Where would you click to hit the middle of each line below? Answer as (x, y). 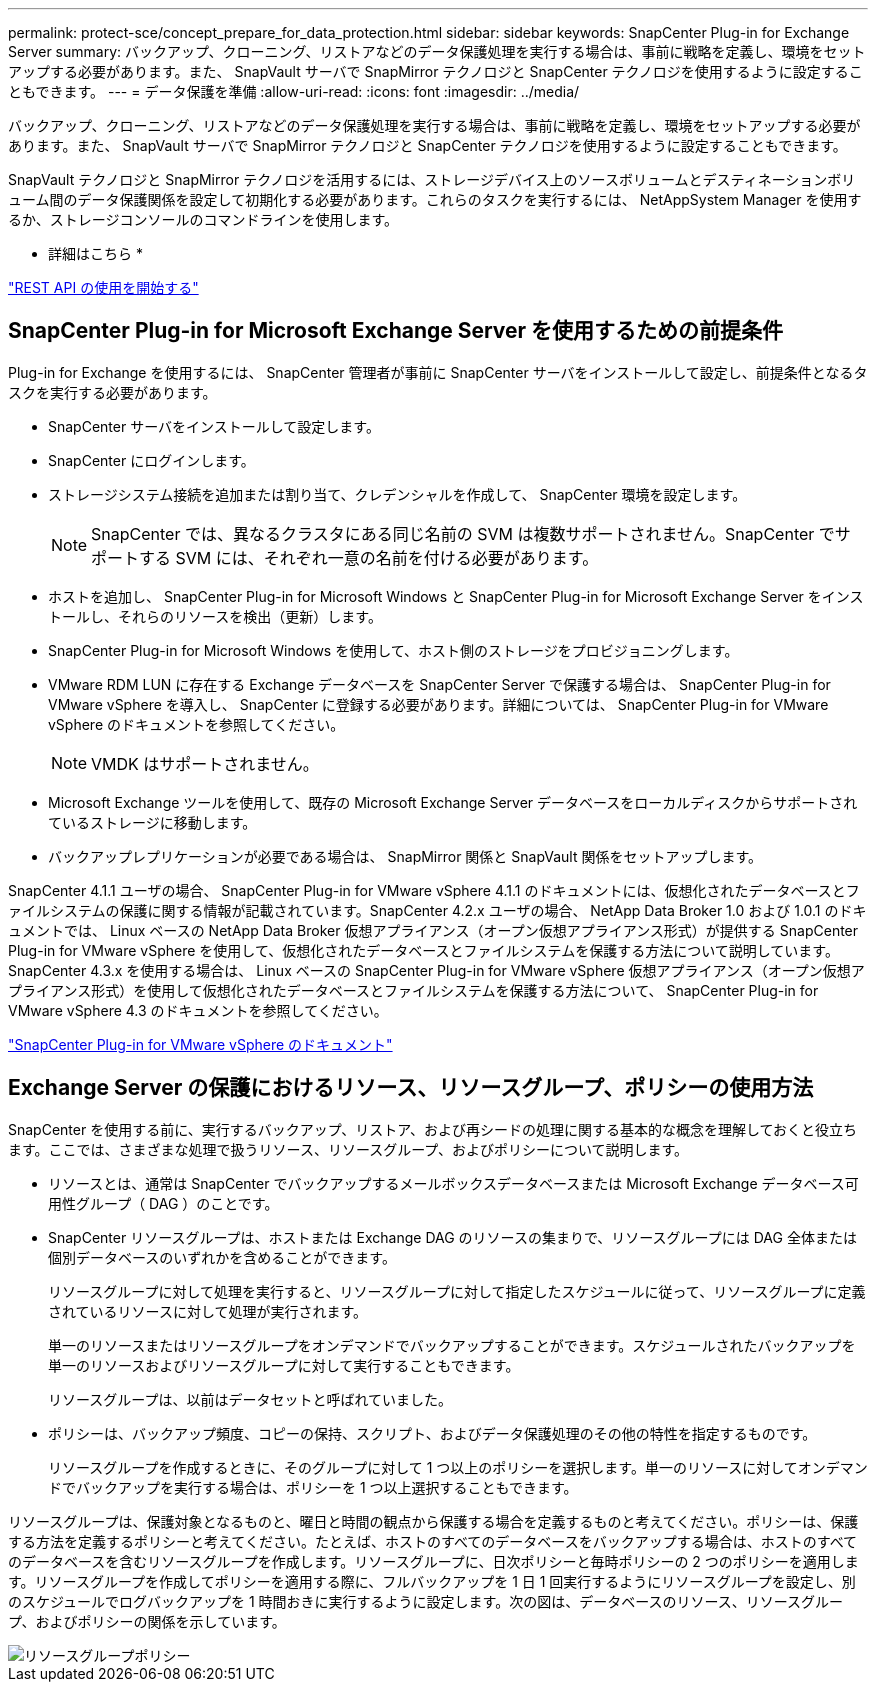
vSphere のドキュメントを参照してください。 (196, 724)
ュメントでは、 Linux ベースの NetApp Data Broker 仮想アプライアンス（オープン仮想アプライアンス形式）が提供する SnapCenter (433, 930)
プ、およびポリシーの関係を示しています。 (147, 1621)
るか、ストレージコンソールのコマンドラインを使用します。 (203, 219)
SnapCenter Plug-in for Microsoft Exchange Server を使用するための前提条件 (396, 331)
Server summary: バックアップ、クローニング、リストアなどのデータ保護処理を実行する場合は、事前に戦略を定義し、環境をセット (437, 51)
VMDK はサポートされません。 (205, 763)
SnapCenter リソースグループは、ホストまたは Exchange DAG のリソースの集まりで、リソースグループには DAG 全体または (452, 1237)
